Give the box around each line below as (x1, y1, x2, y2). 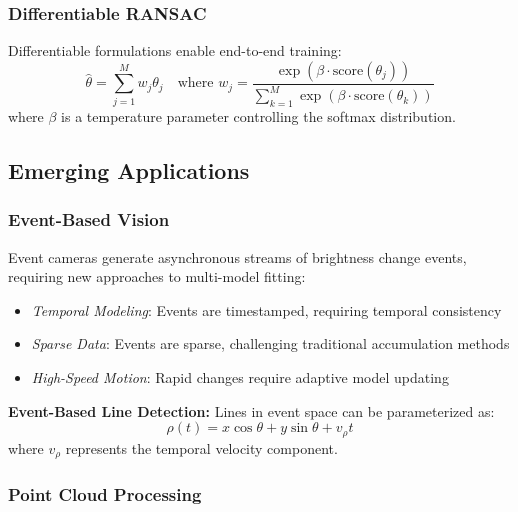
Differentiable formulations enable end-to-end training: (8, 40, 342, 61)
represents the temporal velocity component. (65, 437, 338, 458)
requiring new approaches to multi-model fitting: (8, 266, 306, 287)
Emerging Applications (8, 154, 250, 185)
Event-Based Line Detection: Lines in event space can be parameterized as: (8, 400, 495, 421)
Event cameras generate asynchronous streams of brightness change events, (8, 246, 467, 267)
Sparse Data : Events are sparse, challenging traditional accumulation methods (31, 333, 510, 354)
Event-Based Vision (8, 207, 170, 232)
